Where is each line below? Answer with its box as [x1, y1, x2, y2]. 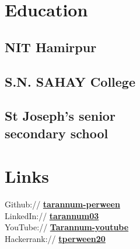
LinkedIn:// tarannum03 [5, 209, 99, 221]
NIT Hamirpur [5, 37, 97, 56]
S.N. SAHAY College [5, 72, 135, 90]
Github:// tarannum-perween [5, 198, 120, 210]
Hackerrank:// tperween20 [5, 233, 106, 245]
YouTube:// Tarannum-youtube [5, 221, 129, 233]
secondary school [5, 124, 108, 142]
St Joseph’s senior [5, 107, 116, 125]
